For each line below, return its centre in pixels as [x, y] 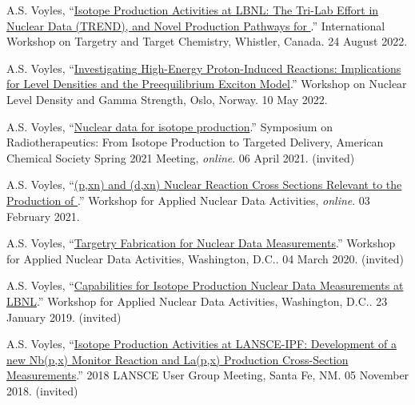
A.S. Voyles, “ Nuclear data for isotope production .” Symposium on [170, 126]
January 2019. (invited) [64, 317]
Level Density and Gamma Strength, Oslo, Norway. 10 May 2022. [167, 99]
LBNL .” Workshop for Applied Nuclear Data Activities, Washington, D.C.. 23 [197, 301]
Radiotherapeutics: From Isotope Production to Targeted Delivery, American [195, 142]
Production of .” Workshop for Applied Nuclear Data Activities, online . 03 [188, 200]
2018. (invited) [42, 390]
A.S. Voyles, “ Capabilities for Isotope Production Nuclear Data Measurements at [205, 285]
